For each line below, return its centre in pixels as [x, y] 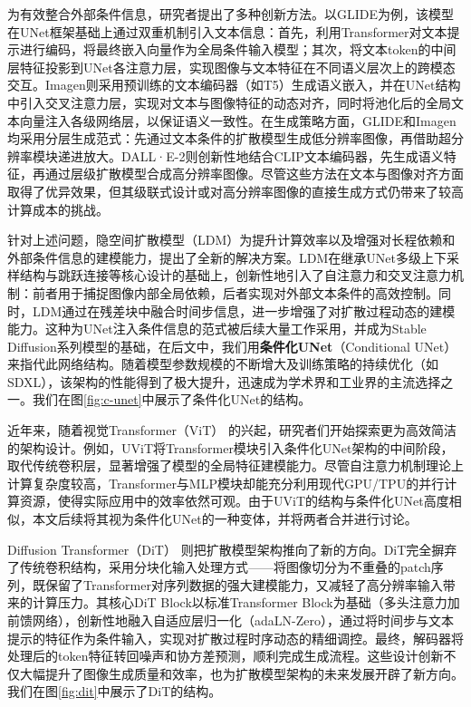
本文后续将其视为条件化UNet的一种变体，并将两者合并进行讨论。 [225, 519]
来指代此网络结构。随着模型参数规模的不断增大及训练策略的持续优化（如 [223, 364]
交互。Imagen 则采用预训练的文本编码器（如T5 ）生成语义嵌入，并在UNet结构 [234, 85]
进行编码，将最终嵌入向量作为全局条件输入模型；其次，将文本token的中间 [238, 49]
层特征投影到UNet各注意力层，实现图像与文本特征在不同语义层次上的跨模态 [231, 67]
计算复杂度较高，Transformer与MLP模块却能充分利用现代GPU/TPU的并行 [226, 483]
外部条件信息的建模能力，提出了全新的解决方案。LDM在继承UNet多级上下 [227, 257]
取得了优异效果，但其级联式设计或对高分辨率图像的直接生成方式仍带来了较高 [235, 191]
